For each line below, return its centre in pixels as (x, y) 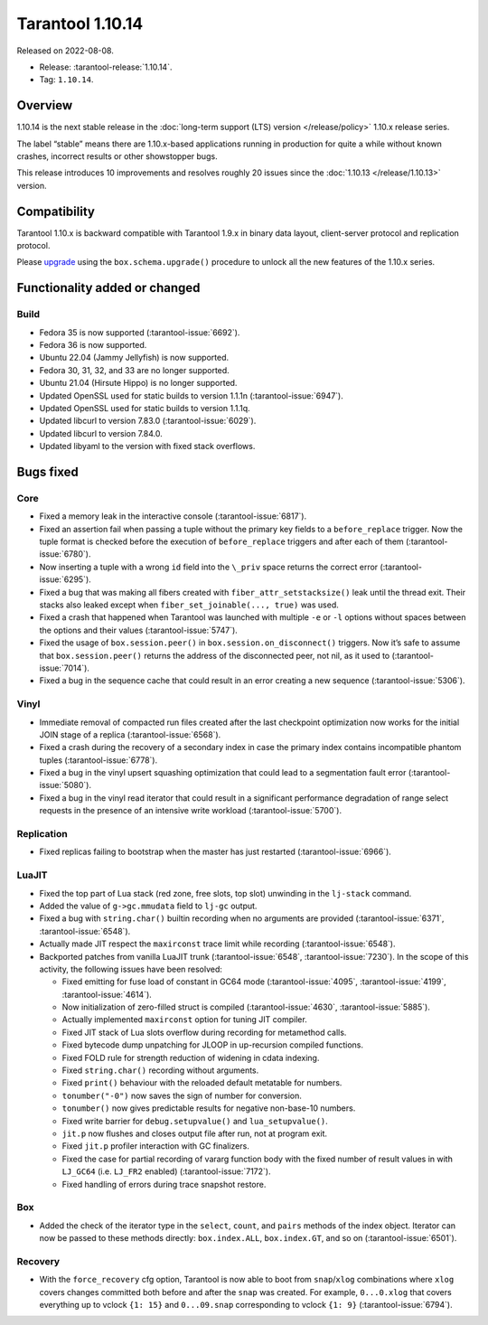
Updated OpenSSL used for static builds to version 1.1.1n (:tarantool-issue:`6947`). (191, 395)
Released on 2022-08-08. (66, 51)
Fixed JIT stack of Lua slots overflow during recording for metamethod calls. (204, 1032)
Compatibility (56, 211)
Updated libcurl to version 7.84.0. (101, 433)
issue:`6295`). (66, 579)
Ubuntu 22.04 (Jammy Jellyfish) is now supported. (134, 358)
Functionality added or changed (108, 288)
